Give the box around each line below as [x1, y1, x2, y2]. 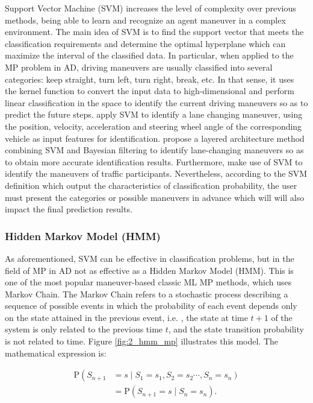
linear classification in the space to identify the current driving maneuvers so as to [5, 96, 308, 109]
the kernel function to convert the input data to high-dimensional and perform [5, 84, 294, 97]
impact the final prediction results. [5, 203, 132, 215]
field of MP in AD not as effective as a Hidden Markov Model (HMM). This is [5, 264, 294, 276]
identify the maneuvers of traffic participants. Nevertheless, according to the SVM [5, 167, 308, 180]
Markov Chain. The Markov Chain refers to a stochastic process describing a [5, 287, 288, 300]
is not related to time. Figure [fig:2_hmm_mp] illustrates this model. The [5, 335, 279, 347]
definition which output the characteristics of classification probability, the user [5, 179, 297, 191]
